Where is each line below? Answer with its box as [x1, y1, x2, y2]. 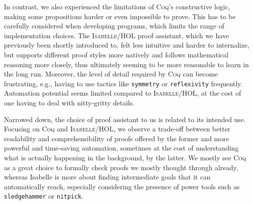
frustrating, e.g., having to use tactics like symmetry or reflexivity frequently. [4, 78, 243, 88]
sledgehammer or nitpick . [4, 191, 83, 201]
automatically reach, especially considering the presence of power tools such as [4, 181, 240, 191]
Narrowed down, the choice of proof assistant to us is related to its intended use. [4, 114, 246, 124]
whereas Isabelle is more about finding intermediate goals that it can [4, 172, 211, 182]
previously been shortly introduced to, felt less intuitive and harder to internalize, [4, 40, 250, 50]
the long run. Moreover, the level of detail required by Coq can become [4, 69, 218, 79]
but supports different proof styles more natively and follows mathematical [4, 49, 228, 59]
